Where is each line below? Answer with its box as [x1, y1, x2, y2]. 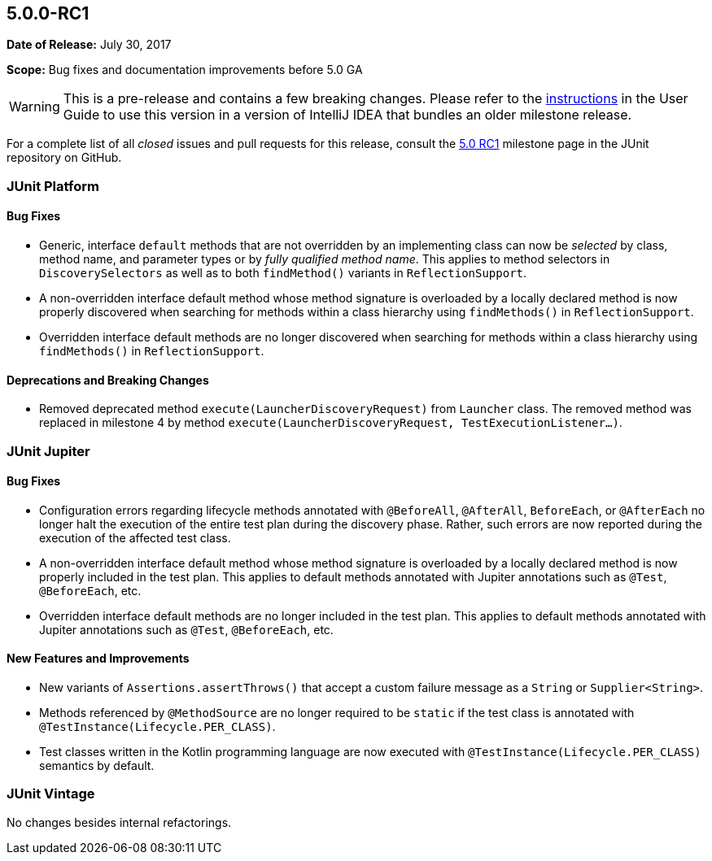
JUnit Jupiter [7, 442, 90, 459]
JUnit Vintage [7, 785, 95, 802]
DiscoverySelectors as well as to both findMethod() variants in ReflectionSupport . [39, 266, 527, 280]
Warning [9, 98, 60, 115]
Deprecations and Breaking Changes [7, 372, 209, 387]
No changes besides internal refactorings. [7, 815, 232, 829]
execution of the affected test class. [39, 530, 231, 545]
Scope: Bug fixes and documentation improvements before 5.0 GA [7, 63, 363, 77]
